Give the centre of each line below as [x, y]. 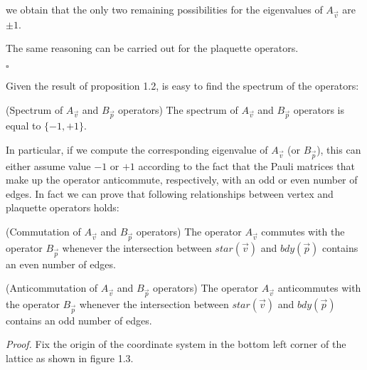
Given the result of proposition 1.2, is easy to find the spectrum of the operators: [182, 85]
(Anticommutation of [52, 288]
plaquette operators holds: [63, 207]
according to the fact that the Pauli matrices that [246, 165]
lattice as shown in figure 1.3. [70, 358]
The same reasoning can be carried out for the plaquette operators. [152, 48]
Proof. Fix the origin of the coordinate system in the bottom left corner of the [176, 344]
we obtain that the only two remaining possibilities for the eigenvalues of [164, 9]
